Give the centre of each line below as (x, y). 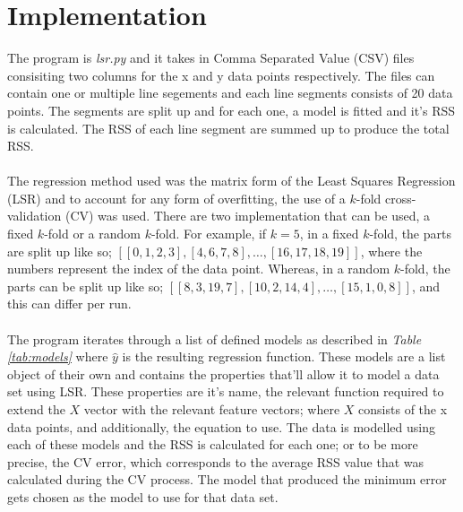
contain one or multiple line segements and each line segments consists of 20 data (230, 93)
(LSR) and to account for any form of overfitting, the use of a (176, 198)
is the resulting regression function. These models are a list (284, 356)
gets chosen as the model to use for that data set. (143, 496)
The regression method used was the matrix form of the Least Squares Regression (231, 181)
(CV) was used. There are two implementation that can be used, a (247, 216)
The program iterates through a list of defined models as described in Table (214, 338)
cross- (401, 198)
